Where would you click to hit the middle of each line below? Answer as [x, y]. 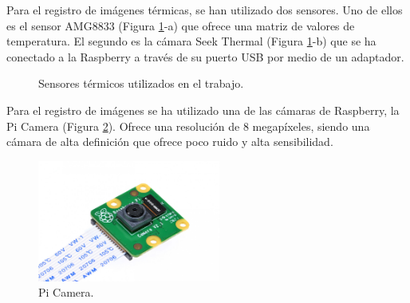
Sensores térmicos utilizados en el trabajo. [141, 83]
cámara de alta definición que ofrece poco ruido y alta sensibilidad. [170, 142]
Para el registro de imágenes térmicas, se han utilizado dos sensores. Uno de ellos [205, 10]
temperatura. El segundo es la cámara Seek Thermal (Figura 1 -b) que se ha [191, 41]
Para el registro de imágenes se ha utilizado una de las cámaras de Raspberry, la [203, 110]
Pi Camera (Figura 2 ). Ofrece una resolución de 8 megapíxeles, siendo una [188, 126]
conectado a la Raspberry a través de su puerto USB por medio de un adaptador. [205, 56]
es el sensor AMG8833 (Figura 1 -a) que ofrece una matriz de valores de [181, 25]
